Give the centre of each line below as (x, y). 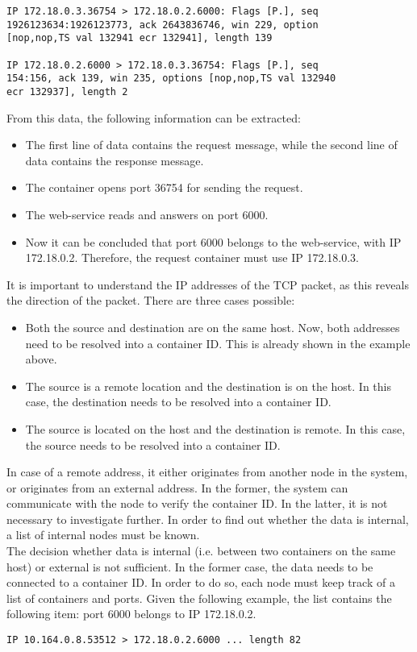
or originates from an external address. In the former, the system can (177, 487)
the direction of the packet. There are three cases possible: (151, 300)
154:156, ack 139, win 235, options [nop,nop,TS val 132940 (171, 79)
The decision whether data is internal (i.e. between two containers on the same (201, 551)
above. (41, 359)
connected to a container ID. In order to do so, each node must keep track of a (201, 582)
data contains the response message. (115, 160)
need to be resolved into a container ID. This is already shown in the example (218, 343)
